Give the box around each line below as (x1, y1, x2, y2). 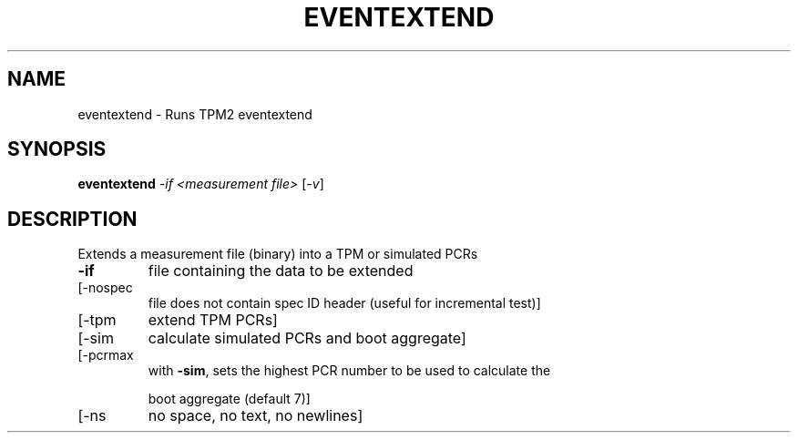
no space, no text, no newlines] (148, 406, 363, 425)
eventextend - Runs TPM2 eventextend (77, 106, 312, 122)
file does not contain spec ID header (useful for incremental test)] (148, 295, 541, 312)
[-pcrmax (77, 347, 134, 363)
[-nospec (77, 280, 133, 296)
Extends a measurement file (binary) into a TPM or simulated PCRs (77, 246, 478, 262)
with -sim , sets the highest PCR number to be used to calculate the (148, 363, 551, 379)
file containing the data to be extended (148, 261, 414, 281)
